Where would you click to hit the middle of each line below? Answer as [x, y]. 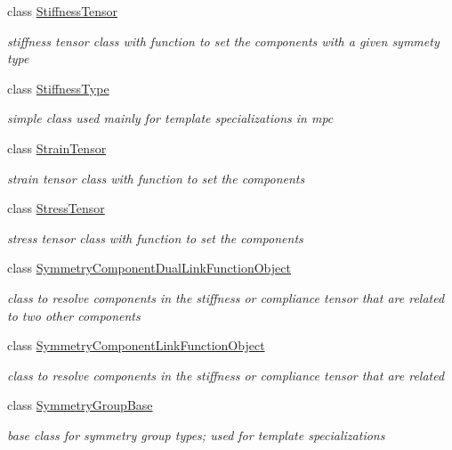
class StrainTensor [57, 147]
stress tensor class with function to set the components [155, 237]
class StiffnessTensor [63, 11]
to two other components [74, 315]
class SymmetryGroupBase [80, 405]
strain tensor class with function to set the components [156, 178]
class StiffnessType [58, 88]
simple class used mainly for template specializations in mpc [170, 118]
